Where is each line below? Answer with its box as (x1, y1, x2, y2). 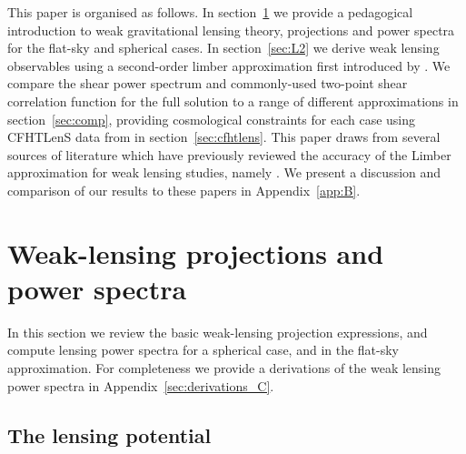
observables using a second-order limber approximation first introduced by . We (7, 55, 451, 75)
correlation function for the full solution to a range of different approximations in (7, 91, 459, 110)
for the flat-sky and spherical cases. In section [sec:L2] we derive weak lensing (7, 38, 440, 57)
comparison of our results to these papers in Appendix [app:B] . (7, 180, 361, 199)
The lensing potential (7, 420, 212, 449)
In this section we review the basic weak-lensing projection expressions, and (7, 322, 428, 341)
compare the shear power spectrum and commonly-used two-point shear (7, 74, 408, 93)
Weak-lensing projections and (7, 234, 384, 271)
